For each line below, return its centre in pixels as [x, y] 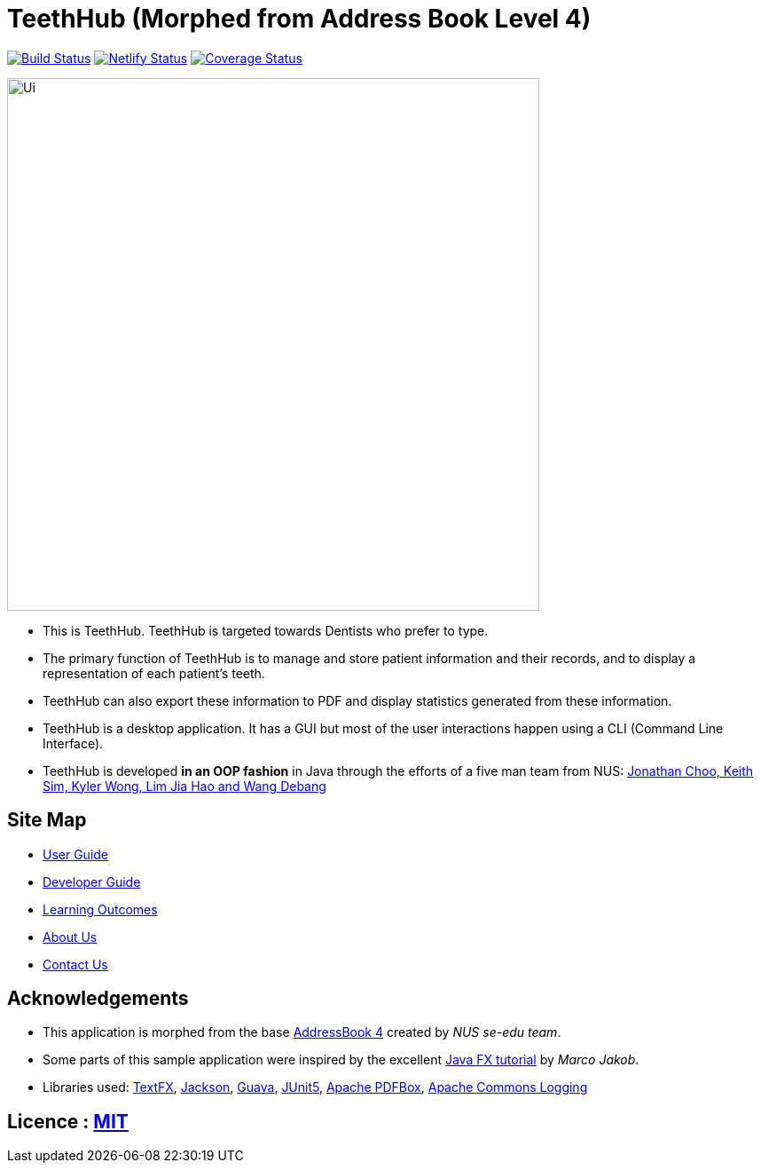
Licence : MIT [68, 1121]
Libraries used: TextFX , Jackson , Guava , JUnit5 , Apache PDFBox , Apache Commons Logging [315, 1087]
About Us [70, 937]
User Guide [76, 854]
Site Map [47, 820]
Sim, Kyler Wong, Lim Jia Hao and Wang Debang [184, 786]
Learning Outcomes [100, 909]
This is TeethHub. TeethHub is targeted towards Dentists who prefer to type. [266, 630]
